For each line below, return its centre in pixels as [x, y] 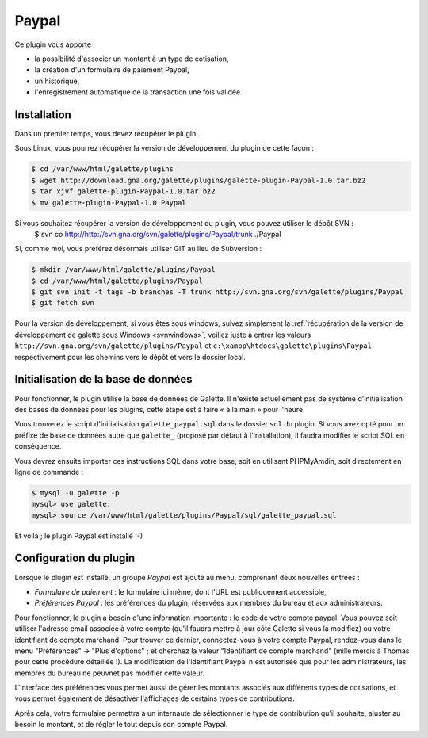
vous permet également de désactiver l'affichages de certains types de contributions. [155, 698]
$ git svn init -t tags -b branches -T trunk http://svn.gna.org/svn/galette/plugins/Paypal [217, 292]
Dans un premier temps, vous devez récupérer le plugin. [106, 134]
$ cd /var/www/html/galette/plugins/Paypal [117, 281]
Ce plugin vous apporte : [55, 44]
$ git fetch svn [63, 303]
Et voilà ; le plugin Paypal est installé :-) [79, 536]
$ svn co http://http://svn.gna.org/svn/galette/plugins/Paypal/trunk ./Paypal [158, 234]
